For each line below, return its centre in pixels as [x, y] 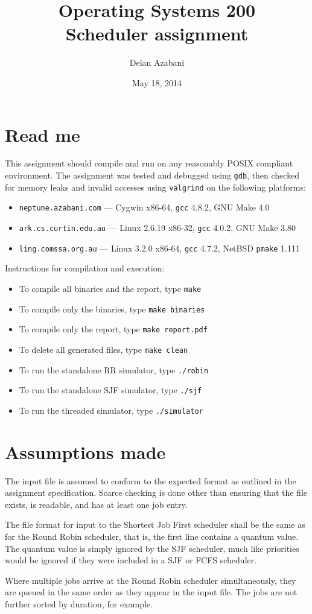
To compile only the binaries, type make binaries [112, 309]
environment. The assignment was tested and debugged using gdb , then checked [152, 175]
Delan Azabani [157, 62]
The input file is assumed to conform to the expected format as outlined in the [151, 480]
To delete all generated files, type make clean [103, 349]
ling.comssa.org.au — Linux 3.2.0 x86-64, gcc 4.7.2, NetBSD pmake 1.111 [159, 248]
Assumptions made [85, 451]
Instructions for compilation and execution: [85, 268]
